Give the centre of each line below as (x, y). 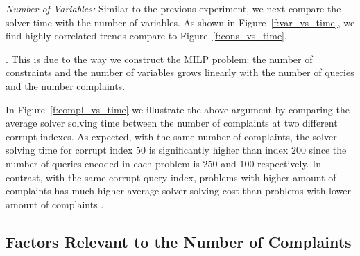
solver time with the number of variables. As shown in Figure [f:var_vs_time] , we (180, 22)
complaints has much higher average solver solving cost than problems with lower (179, 191)
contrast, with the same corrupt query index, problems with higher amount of (171, 177)
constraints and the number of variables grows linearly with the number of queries (180, 72)
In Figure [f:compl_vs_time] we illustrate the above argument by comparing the (178, 109)
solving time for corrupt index (69, 150)
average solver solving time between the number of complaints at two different (172, 123)
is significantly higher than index (218, 150)
